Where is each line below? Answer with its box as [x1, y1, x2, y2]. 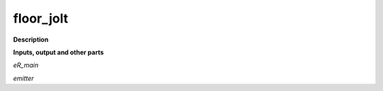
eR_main [13, 61, 39, 70]
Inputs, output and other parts [13, 48, 104, 56]
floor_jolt [13, 11, 69, 26]
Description [13, 35, 49, 44]
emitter [13, 74, 35, 83]
